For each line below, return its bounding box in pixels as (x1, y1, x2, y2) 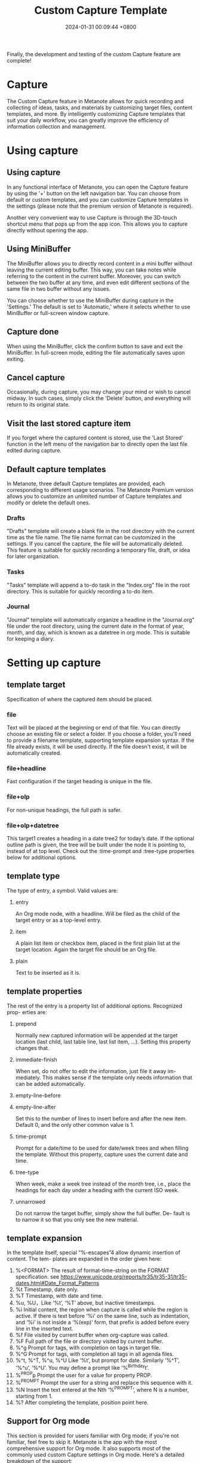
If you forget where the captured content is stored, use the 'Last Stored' (7, 434, 184, 442)
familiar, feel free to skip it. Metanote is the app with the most (7, 1438, 157, 1445)
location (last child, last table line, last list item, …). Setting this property (15, 1038, 191, 1045)
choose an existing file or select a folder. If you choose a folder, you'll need (7, 731, 191, 738)
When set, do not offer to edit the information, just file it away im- (15, 1067, 177, 1074)
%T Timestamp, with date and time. (15, 1292, 103, 1299)
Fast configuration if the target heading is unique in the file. (7, 778, 153, 785)
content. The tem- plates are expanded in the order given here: (7, 1255, 162, 1262)
